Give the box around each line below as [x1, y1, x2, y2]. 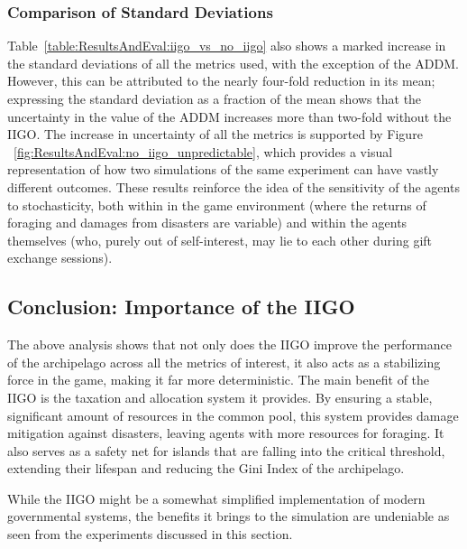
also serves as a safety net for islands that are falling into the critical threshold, [7, 441, 445, 460]
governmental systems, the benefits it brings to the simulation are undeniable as [7, 507, 450, 526]
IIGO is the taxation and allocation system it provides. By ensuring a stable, [7, 387, 433, 406]
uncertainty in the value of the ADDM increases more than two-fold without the [7, 107, 452, 126]
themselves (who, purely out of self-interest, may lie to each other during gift [7, 230, 433, 249]
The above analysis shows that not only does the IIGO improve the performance [7, 335, 452, 354]
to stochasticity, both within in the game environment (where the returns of [7, 195, 426, 214]
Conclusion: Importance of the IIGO [7, 293, 355, 321]
